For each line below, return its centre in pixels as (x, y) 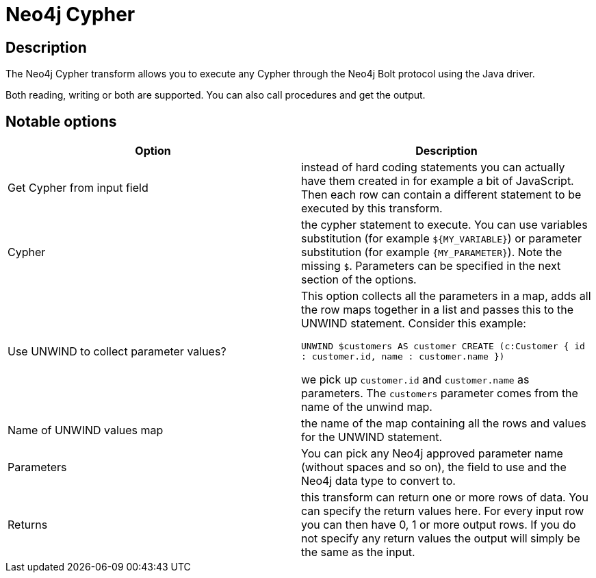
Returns (28, 525)
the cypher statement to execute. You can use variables (444, 225)
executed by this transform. (372, 209)
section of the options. (359, 280)
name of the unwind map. (367, 407)
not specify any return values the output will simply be (441, 539)
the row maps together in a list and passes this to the (438, 310)
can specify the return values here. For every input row (443, 511)
